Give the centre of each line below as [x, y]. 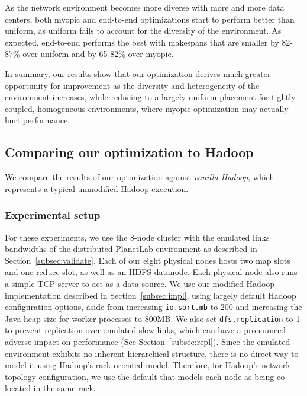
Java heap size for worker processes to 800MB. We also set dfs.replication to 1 [153, 318]
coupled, [20, 108]
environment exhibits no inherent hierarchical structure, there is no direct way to [152, 353]
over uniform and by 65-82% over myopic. [98, 54]
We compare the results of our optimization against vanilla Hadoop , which [140, 177]
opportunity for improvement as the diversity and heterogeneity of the [132, 85]
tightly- [285, 97]
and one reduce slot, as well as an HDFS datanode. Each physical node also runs [151, 272]
